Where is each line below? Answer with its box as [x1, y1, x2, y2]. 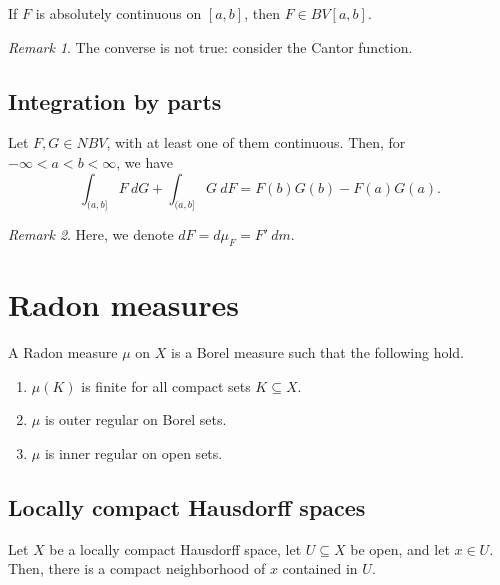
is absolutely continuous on [35, 3, 202, 23]
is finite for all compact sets [81, 375, 251, 396]
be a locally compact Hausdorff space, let [49, 538, 302, 559]
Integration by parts [8, 85, 222, 116]
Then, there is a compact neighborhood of [8, 558, 266, 579]
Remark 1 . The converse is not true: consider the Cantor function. [8, 36, 413, 57]
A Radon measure [8, 342, 118, 363]
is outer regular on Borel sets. [44, 409, 227, 430]
